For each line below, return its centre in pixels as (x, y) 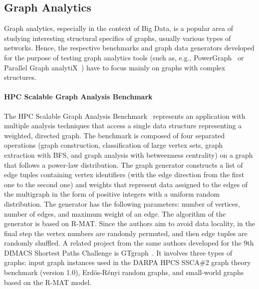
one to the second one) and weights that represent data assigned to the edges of (126, 184)
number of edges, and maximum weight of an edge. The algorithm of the (115, 213)
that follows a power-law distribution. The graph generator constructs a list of (124, 164)
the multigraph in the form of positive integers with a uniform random (112, 194)
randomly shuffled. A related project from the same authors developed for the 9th (129, 243)
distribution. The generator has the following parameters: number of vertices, (122, 203)
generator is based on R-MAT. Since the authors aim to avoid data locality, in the (129, 223)
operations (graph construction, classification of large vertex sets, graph (114, 145)
